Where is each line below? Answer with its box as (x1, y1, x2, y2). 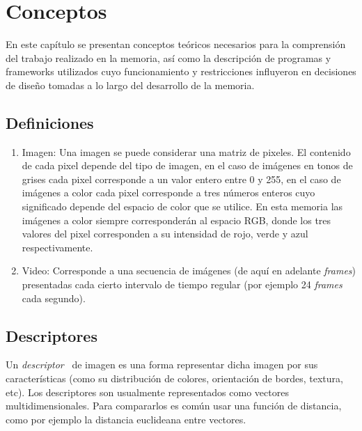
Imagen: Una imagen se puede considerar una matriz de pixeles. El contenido (22, 144, 351, 159)
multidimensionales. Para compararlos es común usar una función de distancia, (6, 398, 342, 413)
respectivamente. (22, 240, 93, 254)
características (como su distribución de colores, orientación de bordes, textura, (6, 371, 343, 386)
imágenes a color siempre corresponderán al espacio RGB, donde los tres (22, 212, 331, 227)
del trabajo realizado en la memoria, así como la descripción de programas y (6, 50, 331, 65)
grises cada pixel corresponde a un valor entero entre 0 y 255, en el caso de (22, 171, 341, 186)
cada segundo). (22, 290, 86, 305)
